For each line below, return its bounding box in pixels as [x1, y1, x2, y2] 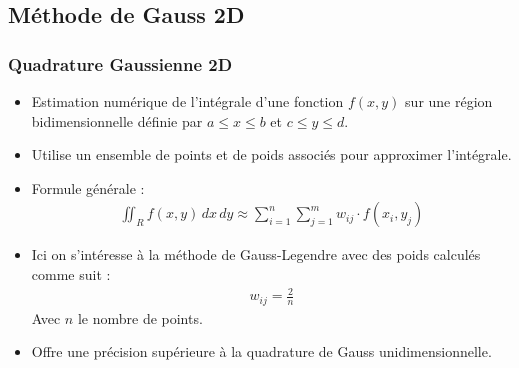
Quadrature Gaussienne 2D [8, 51, 233, 76]
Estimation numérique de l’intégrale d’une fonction [31, 91, 344, 111]
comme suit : [31, 264, 111, 284]
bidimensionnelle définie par [31, 110, 203, 131]
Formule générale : [31, 177, 145, 198]
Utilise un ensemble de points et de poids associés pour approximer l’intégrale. [31, 144, 512, 165]
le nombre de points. [77, 307, 203, 328]
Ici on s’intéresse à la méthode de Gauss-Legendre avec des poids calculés [31, 244, 481, 265]
